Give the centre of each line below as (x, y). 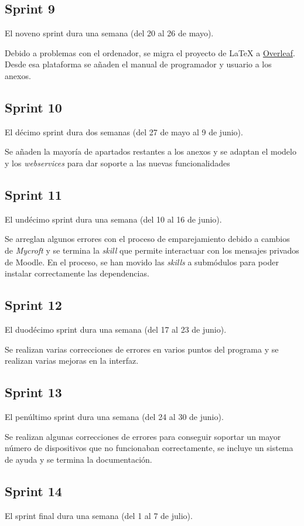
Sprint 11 (33, 194)
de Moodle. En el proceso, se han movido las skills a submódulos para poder (142, 262)
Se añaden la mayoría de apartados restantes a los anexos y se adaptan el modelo (151, 151)
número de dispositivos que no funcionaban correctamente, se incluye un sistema (149, 448)
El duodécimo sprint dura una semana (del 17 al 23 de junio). (116, 329)
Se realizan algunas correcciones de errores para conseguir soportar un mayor (143, 436)
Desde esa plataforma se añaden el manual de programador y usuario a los (138, 64)
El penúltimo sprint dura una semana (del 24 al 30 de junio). (114, 416)
